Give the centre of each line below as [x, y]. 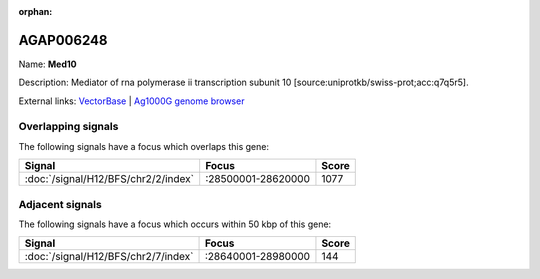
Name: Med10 [47, 64]
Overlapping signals [68, 127]
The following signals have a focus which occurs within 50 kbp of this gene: [175, 224]
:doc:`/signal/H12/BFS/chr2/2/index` [109, 179]
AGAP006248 [63, 40]
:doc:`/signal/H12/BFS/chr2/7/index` [109, 257]
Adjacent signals [60, 204]
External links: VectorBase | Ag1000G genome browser [131, 101]
